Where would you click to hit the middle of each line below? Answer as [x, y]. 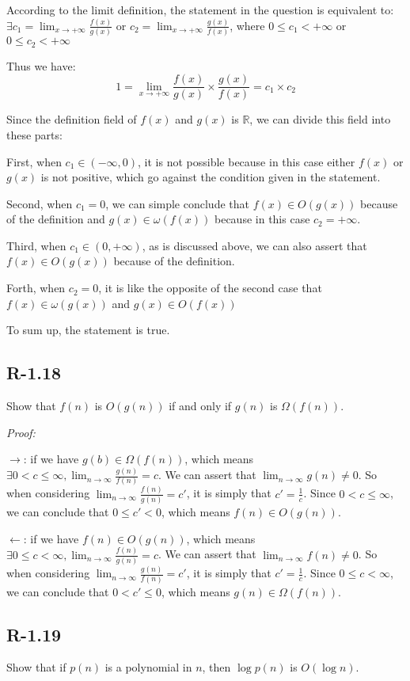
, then [216, 667]
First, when [34, 161]
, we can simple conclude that [177, 203]
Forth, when [36, 288]
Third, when [36, 245]
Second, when [40, 203]
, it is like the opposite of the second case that [210, 288]
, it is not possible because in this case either [247, 161]
